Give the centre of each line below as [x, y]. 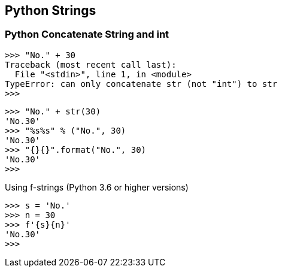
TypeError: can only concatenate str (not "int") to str [141, 84]
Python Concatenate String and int [87, 34]
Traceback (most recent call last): [91, 64]
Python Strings [51, 10]
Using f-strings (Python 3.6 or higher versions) [97, 187]
